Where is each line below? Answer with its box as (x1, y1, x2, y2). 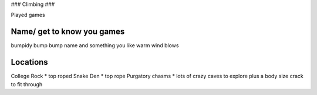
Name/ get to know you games (11, 27, 125, 37)
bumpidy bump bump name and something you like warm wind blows (11, 42, 179, 49)
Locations (11, 57, 48, 67)
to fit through (11, 80, 43, 87)
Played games (11, 12, 45, 19)
